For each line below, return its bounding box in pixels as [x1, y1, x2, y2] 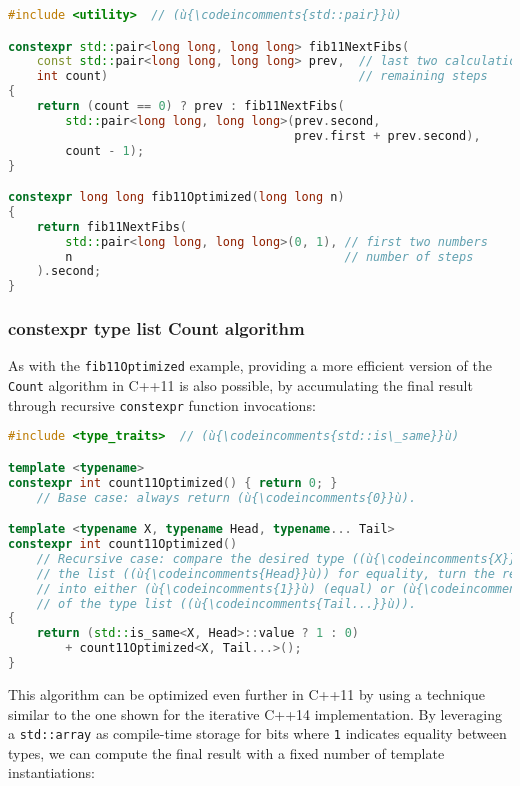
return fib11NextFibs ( [36, 219, 187, 234]
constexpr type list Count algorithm [8, 316, 305, 341]
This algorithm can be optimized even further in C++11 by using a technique [8, 683, 486, 704]
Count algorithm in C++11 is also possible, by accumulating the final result [8, 375, 473, 396]
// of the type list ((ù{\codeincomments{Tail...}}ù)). [36, 596, 417, 611]
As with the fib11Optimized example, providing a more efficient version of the [8, 355, 492, 376]
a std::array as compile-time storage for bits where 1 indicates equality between [8, 723, 507, 744]
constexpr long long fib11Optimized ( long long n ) [8, 190, 345, 205]
